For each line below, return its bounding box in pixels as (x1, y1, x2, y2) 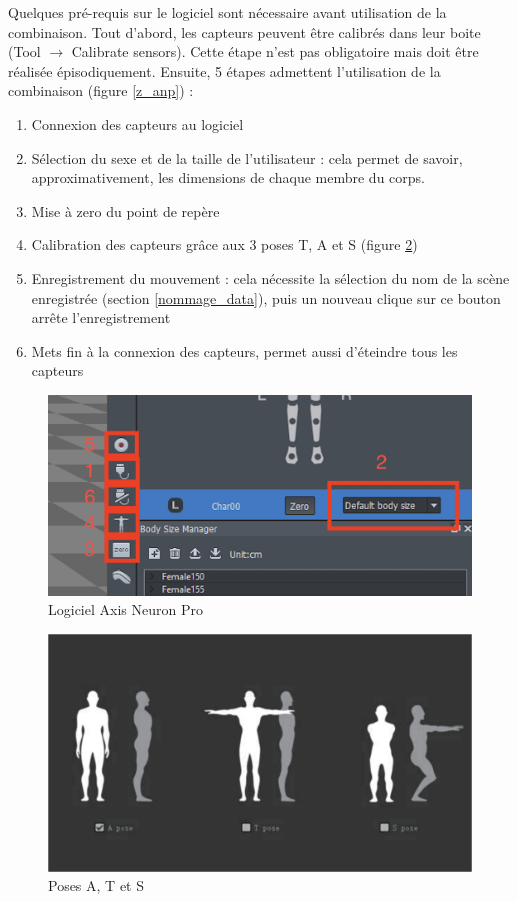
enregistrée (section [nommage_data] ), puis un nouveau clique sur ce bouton (31, 287, 501, 308)
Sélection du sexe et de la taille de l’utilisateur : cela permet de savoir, (31, 147, 463, 168)
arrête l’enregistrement (31, 307, 171, 328)
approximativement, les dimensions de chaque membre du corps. (31, 167, 425, 188)
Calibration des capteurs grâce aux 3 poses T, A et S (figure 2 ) (31, 234, 418, 255)
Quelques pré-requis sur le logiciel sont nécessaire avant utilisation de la (8, 2, 447, 22)
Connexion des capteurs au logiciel (31, 113, 244, 134)
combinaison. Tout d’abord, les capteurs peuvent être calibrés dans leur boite (8, 21, 481, 42)
